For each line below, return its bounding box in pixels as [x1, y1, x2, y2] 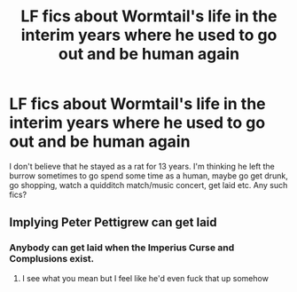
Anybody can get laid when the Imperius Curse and [9, 241, 235, 254]
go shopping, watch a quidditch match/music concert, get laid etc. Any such [9, 179, 288, 190]
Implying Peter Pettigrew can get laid [9, 215, 217, 230]
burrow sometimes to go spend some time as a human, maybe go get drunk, [9, 170, 288, 181]
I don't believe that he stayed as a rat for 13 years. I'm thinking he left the [9, 161, 275, 171]
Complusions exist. [9, 253, 95, 265]
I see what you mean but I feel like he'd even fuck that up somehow [21, 272, 269, 283]
